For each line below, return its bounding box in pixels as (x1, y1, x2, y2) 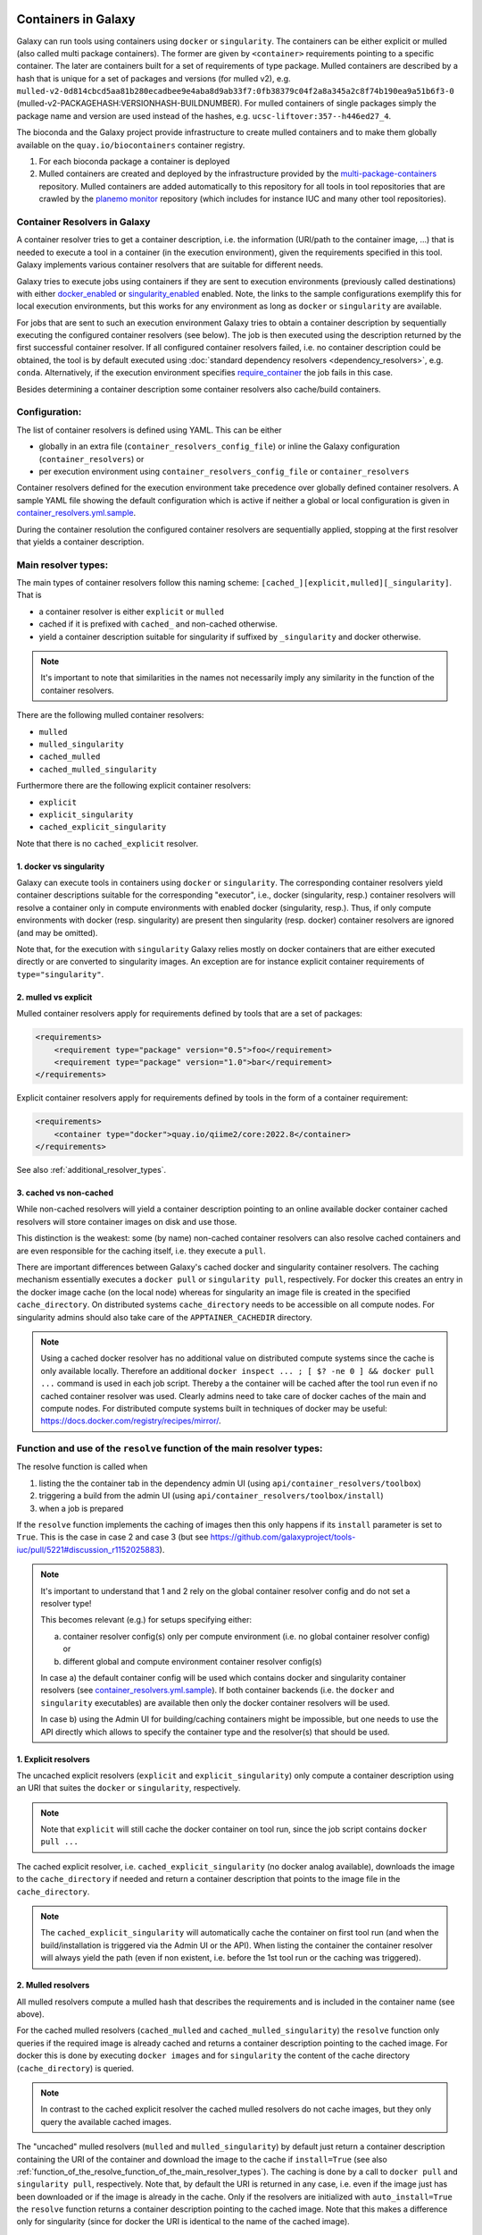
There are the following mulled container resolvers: (16, 710, 204, 721)
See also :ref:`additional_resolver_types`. (16, 1165, 167, 1176)
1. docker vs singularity (16, 861, 105, 872)
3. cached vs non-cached (16, 1187, 113, 1198)
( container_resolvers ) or (38, 453, 145, 464)
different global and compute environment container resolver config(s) (62, 1656, 322, 1666)
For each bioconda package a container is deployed (38, 156, 230, 167)
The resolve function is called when (16, 1462, 148, 1472)
